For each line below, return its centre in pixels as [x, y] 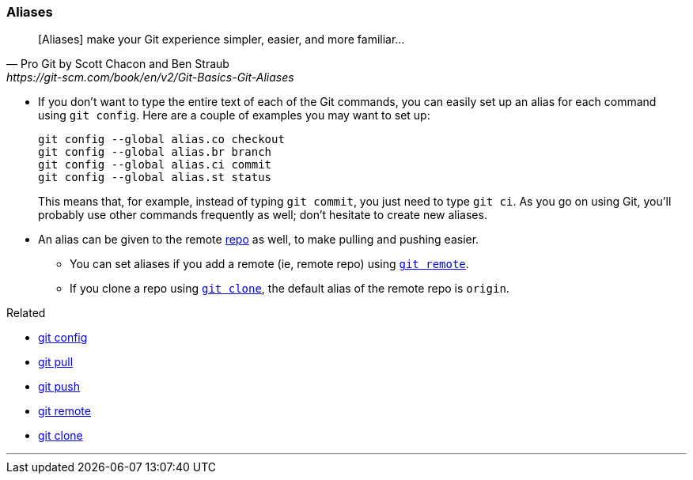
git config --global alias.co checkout [161, 140]
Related [26, 313]
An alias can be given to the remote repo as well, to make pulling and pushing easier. [259, 240]
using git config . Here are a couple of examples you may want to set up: [234, 115]
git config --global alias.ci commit [155, 165]
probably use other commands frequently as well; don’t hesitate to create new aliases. [263, 215]
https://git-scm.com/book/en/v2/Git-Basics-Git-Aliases [150, 77]
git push [59, 387]
